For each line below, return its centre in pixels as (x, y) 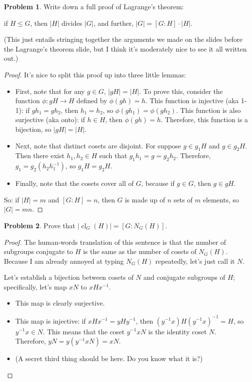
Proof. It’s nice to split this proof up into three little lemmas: (95, 74)
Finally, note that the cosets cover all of (75, 183)
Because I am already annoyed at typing (64, 261)
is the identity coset (177, 331)
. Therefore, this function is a (204, 119)
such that (113, 155)
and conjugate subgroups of (184, 277)
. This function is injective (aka (192, 100)
